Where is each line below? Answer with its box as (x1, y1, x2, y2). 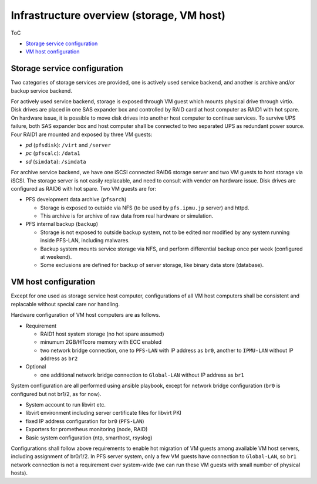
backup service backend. (11, 87, 73, 94)
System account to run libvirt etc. (25, 401, 106, 408)
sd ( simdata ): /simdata (25, 158, 86, 165)
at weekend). (40, 253, 72, 260)
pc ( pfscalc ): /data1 (25, 150, 80, 157)
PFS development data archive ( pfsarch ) (25, 196, 127, 203)
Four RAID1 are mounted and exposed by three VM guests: (11, 131, 153, 138)
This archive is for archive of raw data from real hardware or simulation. (40, 212, 214, 219)
